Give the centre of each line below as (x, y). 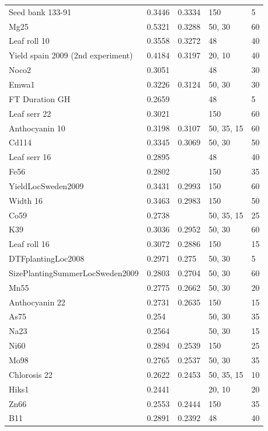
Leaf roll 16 (29, 244)
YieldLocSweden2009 (46, 185)
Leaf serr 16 (30, 157)
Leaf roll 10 (29, 41)
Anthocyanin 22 (37, 302)
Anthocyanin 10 (37, 128)
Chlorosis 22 (31, 374)
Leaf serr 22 (30, 113)
